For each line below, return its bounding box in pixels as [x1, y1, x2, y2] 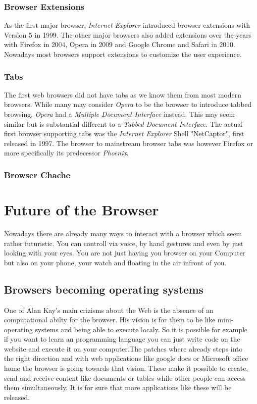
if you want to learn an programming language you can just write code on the [4, 334, 240, 344]
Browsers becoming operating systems [4, 281, 204, 297]
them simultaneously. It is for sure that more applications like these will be [4, 382, 232, 393]
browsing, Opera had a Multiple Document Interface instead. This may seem [4, 109, 235, 119]
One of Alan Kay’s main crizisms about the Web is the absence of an [4, 304, 213, 315]
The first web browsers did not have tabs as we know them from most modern [4, 89, 241, 100]
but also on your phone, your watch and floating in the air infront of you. [4, 257, 227, 267]
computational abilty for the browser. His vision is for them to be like [4, 314, 215, 325]
